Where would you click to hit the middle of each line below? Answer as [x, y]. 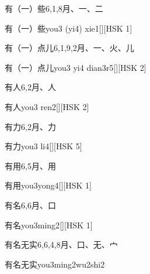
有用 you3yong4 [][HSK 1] [48, 185]
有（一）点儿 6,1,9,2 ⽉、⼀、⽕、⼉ [69, 48]
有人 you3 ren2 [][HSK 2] [47, 106]
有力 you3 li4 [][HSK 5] [43, 146]
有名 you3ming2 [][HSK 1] [49, 225]
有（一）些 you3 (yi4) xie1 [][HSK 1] [69, 28]
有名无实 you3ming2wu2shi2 [55, 264]
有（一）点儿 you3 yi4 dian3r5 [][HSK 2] [76, 67]
